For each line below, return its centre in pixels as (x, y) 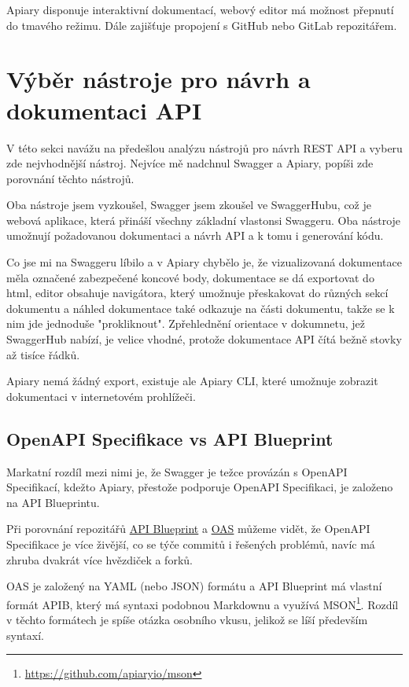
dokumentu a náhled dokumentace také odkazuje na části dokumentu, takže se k (201, 308)
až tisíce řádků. (43, 354)
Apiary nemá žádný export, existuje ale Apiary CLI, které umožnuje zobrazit (192, 381)
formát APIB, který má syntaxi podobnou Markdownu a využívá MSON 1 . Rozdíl (203, 603)
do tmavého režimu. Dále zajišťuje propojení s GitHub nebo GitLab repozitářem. (202, 25)
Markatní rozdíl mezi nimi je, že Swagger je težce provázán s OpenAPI (177, 471)
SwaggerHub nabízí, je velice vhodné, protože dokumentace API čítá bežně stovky (204, 339)
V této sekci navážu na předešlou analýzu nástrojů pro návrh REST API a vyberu (204, 147)
